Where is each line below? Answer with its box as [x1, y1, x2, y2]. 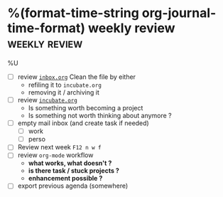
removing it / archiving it [28, 88, 99, 97]
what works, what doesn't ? [28, 159, 112, 168]
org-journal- [141, 5, 217, 21]
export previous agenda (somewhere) [17, 181, 129, 190]
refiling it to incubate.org [28, 80, 102, 89]
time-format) [7, 20, 86, 36]
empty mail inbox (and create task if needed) [17, 119, 149, 127]
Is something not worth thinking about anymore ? [28, 112, 172, 120]
